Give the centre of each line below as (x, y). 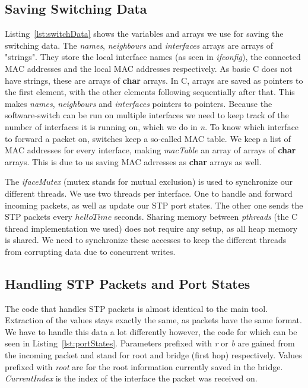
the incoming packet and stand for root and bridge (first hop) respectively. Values (153, 355)
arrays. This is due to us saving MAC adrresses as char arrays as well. (133, 161)
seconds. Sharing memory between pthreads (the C (206, 217)
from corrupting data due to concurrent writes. (90, 251)
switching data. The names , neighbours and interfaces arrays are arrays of (139, 45)
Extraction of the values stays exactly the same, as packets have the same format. (153, 320)
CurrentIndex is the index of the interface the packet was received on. (131, 378)
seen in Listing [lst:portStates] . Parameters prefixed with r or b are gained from (150, 343)
